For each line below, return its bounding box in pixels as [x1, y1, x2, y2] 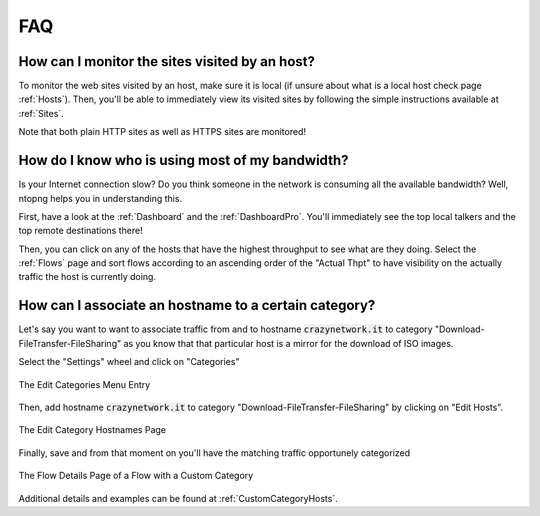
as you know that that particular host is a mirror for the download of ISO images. [123, 337, 454, 349]
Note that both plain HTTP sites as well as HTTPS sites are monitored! [18, 126, 307, 138]
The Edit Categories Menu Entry [18, 378, 151, 390]
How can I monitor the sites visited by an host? [18, 53, 315, 70]
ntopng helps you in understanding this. [18, 192, 183, 204]
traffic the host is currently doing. [18, 271, 157, 283]
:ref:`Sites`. [18, 107, 64, 119]
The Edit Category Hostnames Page [18, 424, 167, 436]
